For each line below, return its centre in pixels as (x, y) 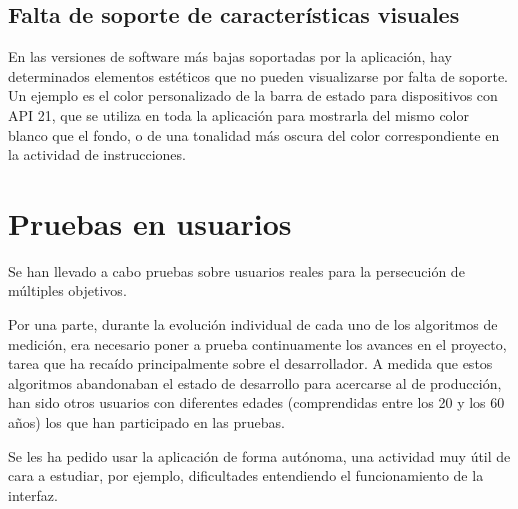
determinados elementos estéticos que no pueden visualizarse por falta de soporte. (258, 75)
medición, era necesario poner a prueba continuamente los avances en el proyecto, (257, 343)
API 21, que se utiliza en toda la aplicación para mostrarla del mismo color (239, 114)
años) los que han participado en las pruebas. (146, 422)
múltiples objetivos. (67, 290)
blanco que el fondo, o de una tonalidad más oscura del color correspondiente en (254, 134)
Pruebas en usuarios (150, 222)
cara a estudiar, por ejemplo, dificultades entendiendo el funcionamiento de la (246, 475)
